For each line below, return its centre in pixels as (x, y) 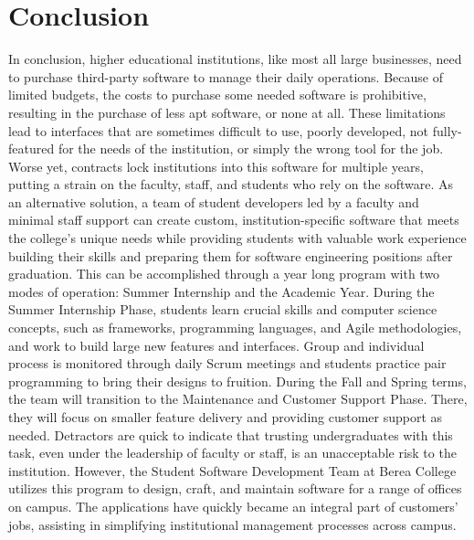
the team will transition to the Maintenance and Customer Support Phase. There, (238, 399)
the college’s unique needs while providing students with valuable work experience (237, 238)
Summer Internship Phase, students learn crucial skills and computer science (223, 309)
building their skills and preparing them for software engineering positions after (231, 255)
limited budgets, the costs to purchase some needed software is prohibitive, (217, 95)
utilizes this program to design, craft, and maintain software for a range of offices (235, 488)
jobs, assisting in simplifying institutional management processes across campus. (232, 524)
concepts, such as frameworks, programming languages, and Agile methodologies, (235, 328)
